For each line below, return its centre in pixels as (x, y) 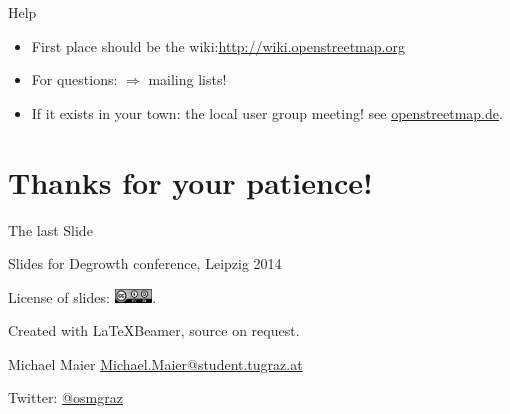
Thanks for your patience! (190, 181)
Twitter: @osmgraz (65, 397)
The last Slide (50, 229)
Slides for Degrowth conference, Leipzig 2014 (145, 263)
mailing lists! (187, 79)
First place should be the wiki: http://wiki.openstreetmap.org (218, 45)
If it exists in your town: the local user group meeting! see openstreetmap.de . (267, 112)
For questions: (74, 79)
